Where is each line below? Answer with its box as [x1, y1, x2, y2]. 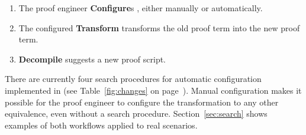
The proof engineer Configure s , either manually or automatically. [18, 2, 263, 14]
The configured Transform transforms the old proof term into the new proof [18, 21, 300, 34]
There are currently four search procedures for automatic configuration [5, 73, 262, 85]
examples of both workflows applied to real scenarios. [5, 118, 198, 131]
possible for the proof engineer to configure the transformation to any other [5, 96, 279, 108]
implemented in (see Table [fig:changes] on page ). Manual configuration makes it [5, 84, 302, 96]
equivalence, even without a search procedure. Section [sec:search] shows [5, 107, 268, 120]
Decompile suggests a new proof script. [18, 52, 166, 65]
